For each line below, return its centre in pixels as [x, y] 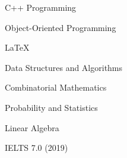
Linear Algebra [32, 127]
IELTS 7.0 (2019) [36, 148]
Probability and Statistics [51, 107]
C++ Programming [41, 7]
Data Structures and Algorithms [64, 67]
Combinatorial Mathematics [56, 87]
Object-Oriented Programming [61, 27]
